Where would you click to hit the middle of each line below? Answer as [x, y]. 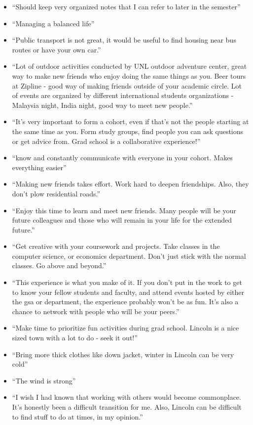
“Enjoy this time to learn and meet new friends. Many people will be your [124, 210]
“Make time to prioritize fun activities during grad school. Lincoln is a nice [126, 328]
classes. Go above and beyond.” [59, 265]
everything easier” [39, 167]
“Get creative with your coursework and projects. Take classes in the [116, 246]
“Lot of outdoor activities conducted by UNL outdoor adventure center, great [129, 66]
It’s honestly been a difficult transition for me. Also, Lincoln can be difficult [127, 407]
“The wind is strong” [44, 380]
